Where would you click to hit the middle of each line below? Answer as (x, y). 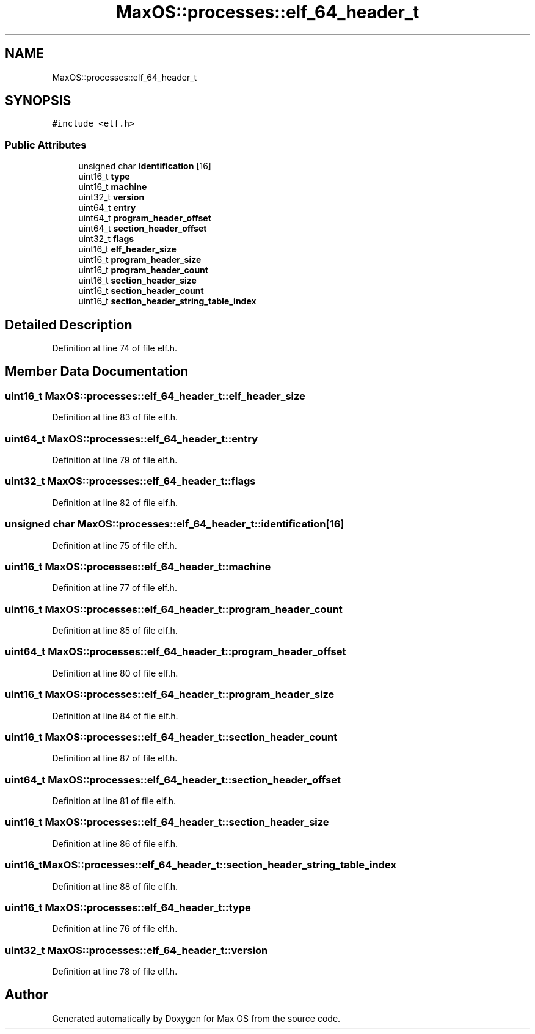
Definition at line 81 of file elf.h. (114, 801)
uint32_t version (111, 197)
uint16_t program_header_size (140, 260)
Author (27, 995)
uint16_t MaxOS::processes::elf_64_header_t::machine (138, 566)
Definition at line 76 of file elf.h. (115, 929)
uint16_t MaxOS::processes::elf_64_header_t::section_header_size (167, 822)
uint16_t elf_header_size (127, 249)
